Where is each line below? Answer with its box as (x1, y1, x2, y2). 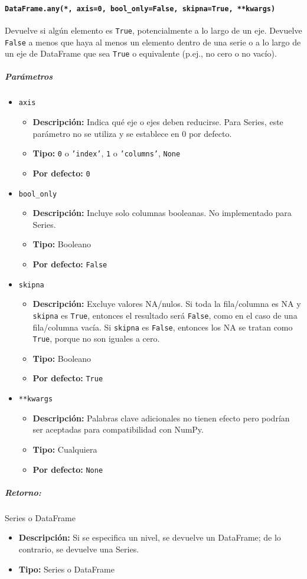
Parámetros (5, 70, 53, 83)
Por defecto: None (32, 463, 103, 475)
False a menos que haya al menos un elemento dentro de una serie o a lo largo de (5, 35, 301, 48)
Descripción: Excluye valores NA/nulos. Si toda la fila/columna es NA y (32, 297, 301, 310)
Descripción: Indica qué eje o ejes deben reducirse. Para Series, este (32, 116, 283, 128)
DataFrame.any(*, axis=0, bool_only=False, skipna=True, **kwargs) (5, 4, 276, 13)
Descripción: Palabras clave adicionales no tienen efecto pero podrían (32, 411, 290, 424)
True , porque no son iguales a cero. (32, 332, 160, 345)
